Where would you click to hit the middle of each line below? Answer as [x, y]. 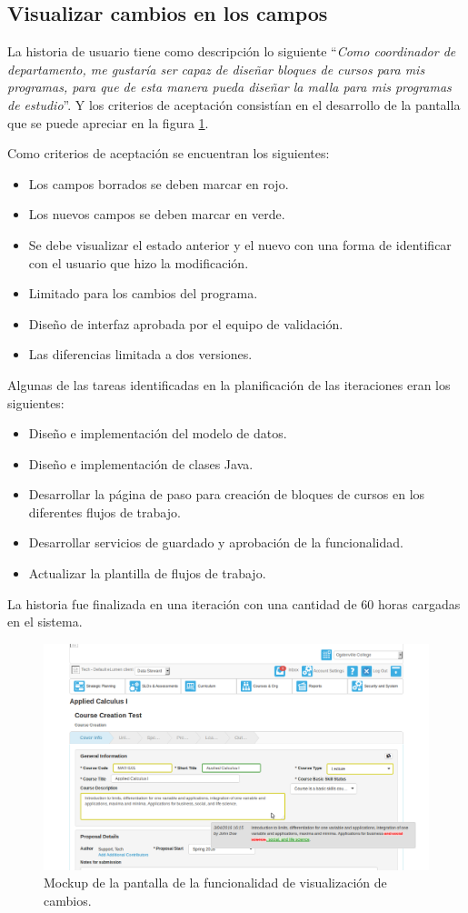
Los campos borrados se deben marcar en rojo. [159, 183]
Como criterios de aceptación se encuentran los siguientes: [169, 153]
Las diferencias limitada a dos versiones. [140, 354]
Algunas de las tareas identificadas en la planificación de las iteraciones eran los [229, 384]
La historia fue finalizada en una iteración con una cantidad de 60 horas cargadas [234, 603]
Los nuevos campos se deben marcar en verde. [157, 214]
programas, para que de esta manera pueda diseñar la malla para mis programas [229, 87]
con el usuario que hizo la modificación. [139, 262]
